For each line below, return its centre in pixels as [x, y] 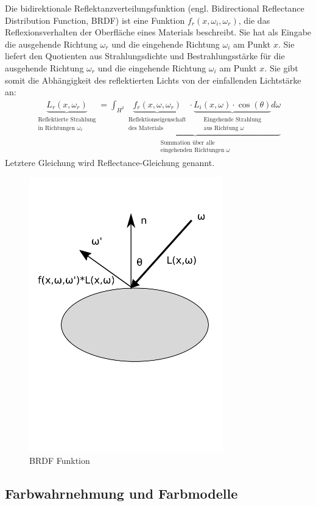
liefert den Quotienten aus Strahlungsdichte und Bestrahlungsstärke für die [145, 56]
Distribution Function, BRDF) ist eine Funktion [95, 20]
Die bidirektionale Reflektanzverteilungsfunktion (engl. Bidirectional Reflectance [155, 8]
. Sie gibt [281, 67]
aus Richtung [221, 128]
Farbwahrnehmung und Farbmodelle [121, 493]
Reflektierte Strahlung [67, 119]
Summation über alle [188, 143]
